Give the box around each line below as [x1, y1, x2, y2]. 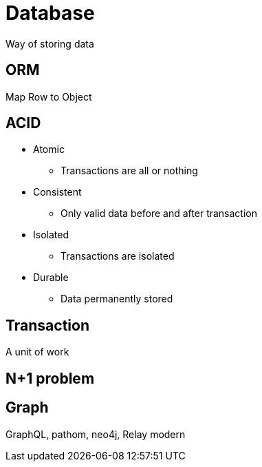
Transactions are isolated [61, 250, 175, 262]
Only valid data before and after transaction [61, 207, 258, 220]
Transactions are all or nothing [61, 165, 198, 177]
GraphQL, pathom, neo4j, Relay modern [6, 428, 186, 440]
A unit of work [6, 346, 69, 358]
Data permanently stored [61, 293, 173, 305]
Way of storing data [6, 37, 94, 50]
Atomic [33, 143, 65, 156]
